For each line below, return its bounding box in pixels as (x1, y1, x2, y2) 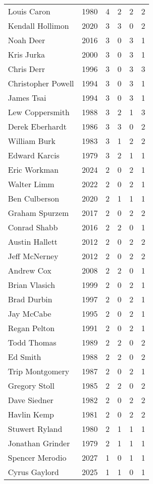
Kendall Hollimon (8, 20, 69, 31)
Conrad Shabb (8, 221, 58, 233)
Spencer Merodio (8, 452, 66, 463)
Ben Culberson (8, 193, 59, 204)
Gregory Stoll (8, 380, 55, 391)
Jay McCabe (8, 308, 51, 319)
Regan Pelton (8, 322, 55, 334)
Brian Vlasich (8, 279, 55, 290)
